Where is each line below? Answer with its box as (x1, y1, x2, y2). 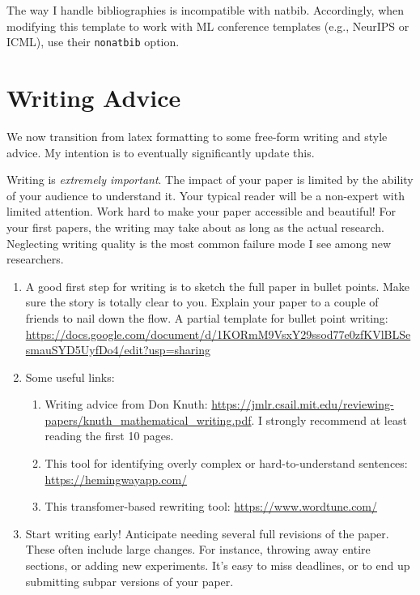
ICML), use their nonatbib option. (6, 33, 180, 50)
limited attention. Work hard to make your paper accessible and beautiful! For (6, 203, 396, 220)
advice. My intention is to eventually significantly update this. (6, 143, 315, 161)
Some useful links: (25, 368, 115, 385)
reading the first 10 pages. (45, 427, 174, 444)
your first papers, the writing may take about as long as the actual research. (6, 218, 384, 235)
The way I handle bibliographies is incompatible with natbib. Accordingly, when (6, 2, 405, 18)
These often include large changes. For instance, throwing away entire (25, 541, 371, 558)
